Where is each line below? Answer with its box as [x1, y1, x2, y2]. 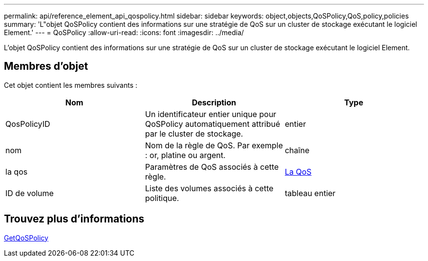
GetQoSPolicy [4, 233, 48, 242]
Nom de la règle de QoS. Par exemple [145, 140, 283, 150]
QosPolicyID [5, 119, 50, 129]
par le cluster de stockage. [145, 128, 243, 139]
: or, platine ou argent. [145, 150, 226, 160]
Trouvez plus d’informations [4, 213, 145, 225]
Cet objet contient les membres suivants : [4, 80, 137, 89]
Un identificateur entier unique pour [145, 109, 277, 119]
